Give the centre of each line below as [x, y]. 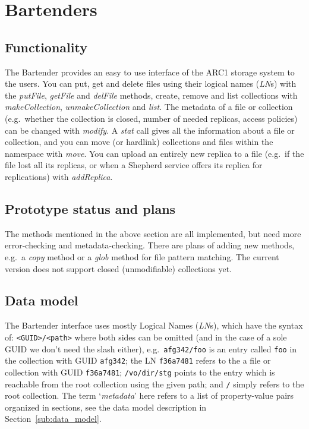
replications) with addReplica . [59, 176]
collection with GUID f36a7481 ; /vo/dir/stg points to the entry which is [140, 372]
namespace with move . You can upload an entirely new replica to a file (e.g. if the [154, 153]
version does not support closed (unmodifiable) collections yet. [118, 268]
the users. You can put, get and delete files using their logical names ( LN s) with [151, 83]
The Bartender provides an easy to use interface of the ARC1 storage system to [150, 72]
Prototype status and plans [90, 208]
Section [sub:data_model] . [53, 419]
